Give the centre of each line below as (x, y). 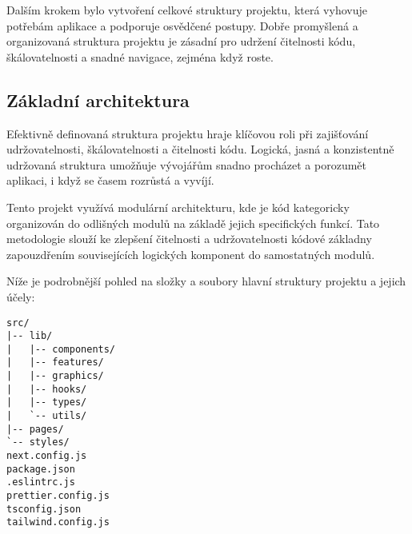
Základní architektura (98, 100)
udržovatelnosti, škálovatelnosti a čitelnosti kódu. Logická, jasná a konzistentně (200, 149)
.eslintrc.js (41, 482)
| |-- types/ (47, 402)
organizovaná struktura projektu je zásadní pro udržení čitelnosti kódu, (181, 41)
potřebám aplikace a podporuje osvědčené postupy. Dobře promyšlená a (182, 25)
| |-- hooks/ (47, 389)
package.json (41, 469)
